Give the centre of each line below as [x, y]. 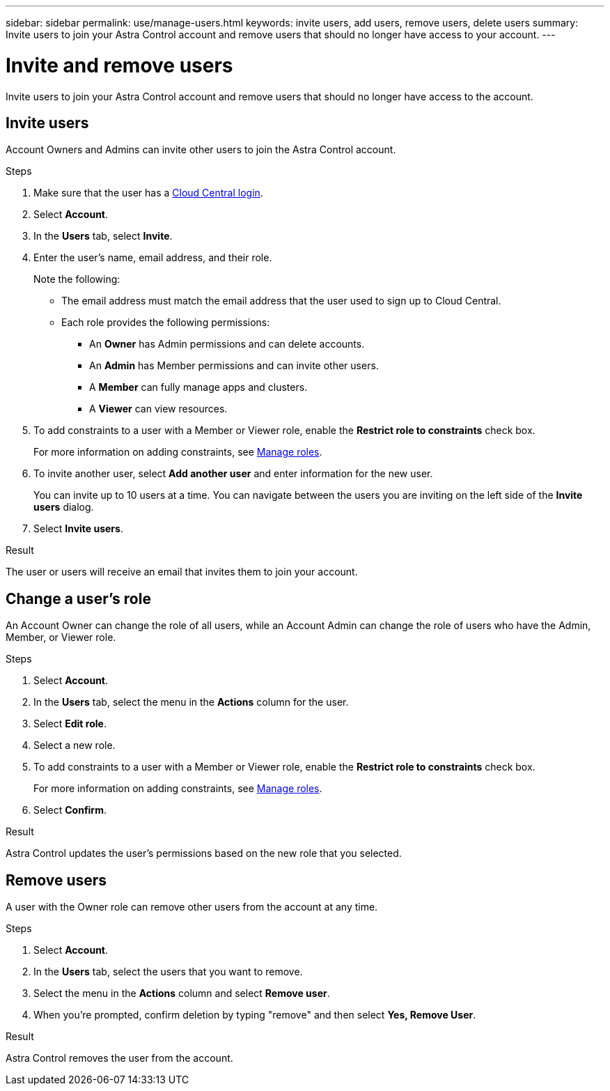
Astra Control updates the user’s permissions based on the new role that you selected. [204, 853]
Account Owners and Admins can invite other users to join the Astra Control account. [201, 150]
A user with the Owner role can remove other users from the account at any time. [192, 907]
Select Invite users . [78, 529]
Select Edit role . [70, 724]
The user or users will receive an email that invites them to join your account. [182, 572]
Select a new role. [75, 745]
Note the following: [77, 279]
